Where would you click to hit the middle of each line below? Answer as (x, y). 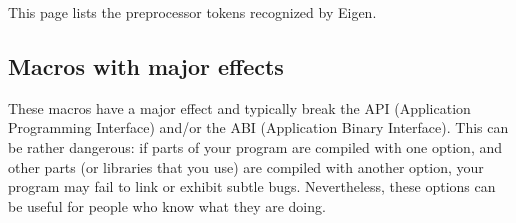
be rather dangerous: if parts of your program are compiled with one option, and (255, 146)
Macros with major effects (146, 65)
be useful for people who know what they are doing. (167, 205)
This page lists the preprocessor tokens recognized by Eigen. (192, 12)
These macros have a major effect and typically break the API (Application (239, 107)
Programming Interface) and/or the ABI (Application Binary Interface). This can (258, 127)
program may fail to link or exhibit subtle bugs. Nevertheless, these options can (252, 186)
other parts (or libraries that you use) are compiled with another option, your (246, 166)
